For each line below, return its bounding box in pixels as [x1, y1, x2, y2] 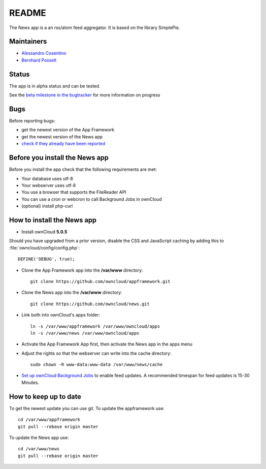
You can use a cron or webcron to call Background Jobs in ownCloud [21, 196, 162, 202]
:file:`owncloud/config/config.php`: [9, 245, 80, 250]
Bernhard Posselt [21, 57, 57, 63]
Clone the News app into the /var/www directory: [21, 289, 123, 295]
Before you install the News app [9, 154, 109, 162]
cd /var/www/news [18, 446, 60, 452]
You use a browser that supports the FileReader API [21, 189, 127, 195]
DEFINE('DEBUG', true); [18, 256, 75, 262]
